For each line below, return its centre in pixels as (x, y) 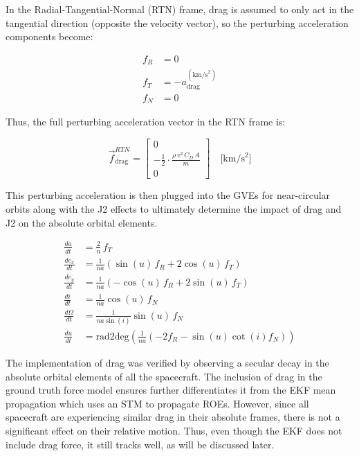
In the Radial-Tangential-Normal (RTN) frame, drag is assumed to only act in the (180, 9)
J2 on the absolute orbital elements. (82, 222)
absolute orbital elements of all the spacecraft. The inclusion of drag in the (164, 376)
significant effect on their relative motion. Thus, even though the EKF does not (174, 430)
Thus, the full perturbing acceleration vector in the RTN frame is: (146, 122)
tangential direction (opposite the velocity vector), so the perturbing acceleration (177, 23)
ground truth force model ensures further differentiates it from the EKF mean (171, 390)
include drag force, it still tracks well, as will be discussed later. (140, 444)
